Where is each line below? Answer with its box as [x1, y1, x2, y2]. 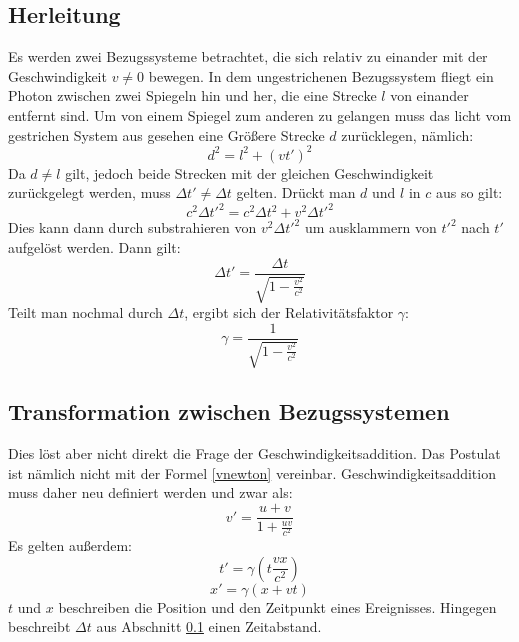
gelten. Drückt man [236, 182, 356, 203]
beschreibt [8, 616, 71, 637]
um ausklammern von [304, 217, 437, 238]
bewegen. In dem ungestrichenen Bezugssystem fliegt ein [148, 65, 494, 86]
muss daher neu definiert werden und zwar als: [8, 482, 293, 503]
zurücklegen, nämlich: [341, 124, 474, 145]
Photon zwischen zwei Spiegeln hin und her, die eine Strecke [8, 85, 377, 106]
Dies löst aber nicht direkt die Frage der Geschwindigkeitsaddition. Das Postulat [8, 443, 501, 464]
